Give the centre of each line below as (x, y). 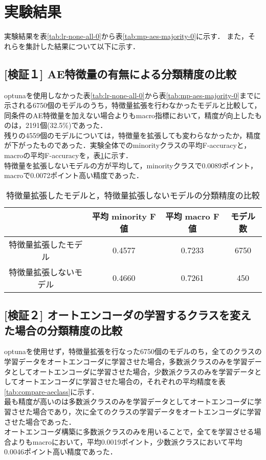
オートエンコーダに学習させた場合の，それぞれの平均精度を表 (122, 381)
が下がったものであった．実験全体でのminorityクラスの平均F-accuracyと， (128, 145)
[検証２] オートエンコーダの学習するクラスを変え (128, 315)
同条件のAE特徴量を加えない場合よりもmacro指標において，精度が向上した (129, 115)
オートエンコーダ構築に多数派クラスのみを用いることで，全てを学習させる (129, 432)
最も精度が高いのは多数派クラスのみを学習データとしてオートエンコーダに (129, 401)
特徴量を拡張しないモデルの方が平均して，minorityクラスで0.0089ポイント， (131, 165)
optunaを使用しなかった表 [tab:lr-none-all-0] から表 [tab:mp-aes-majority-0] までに (132, 95)
